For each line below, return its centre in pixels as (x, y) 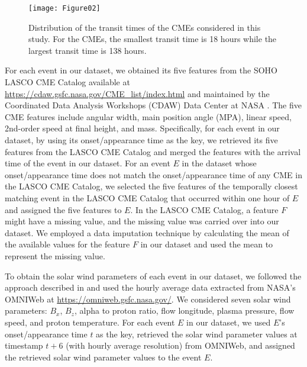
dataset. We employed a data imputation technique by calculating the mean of (147, 232)
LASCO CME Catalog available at (67, 82)
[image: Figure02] (64, 8)
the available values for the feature (67, 244)
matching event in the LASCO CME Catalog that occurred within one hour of (147, 197)
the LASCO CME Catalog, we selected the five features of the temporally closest (151, 186)
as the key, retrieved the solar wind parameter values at (197, 334)
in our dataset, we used (229, 322)
